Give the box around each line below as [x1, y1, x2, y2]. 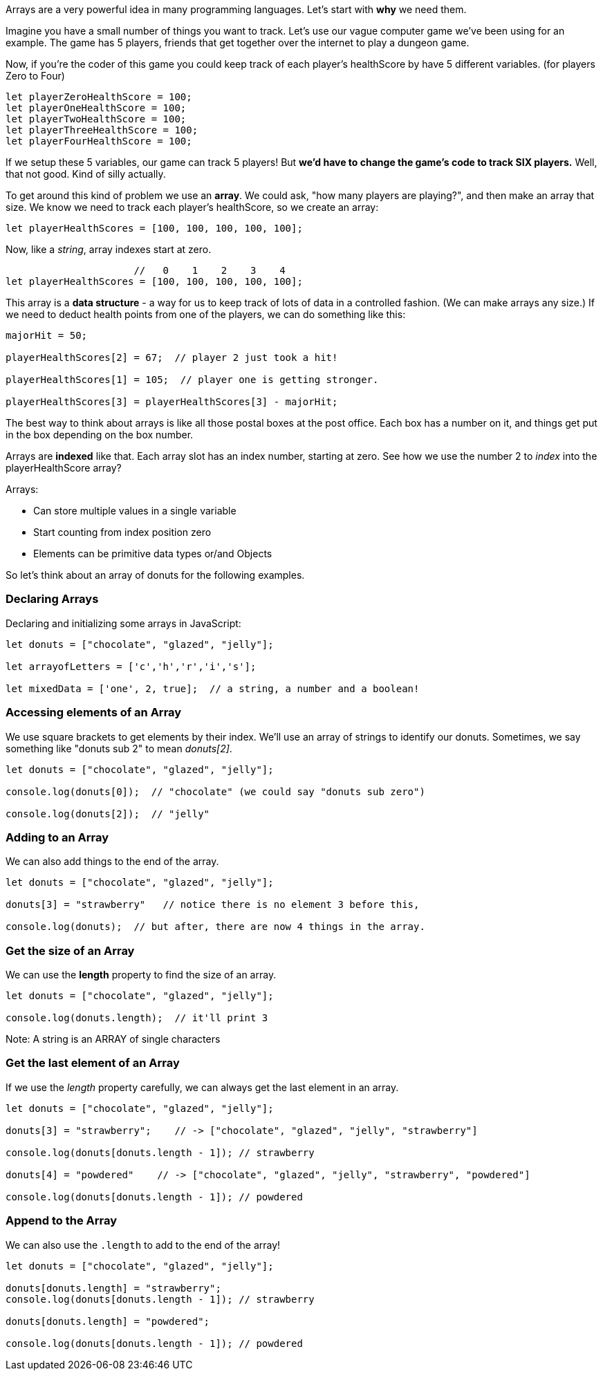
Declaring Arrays [6, 592, 99, 606]
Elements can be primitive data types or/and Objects [33, 548, 272, 559]
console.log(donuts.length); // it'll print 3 [6, 1012, 268, 1023]
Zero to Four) [6, 70, 65, 82]
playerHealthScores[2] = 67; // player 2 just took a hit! [6, 352, 338, 363]
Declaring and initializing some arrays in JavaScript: [6, 617, 241, 629]
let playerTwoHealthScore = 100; [6, 113, 187, 124]
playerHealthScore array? [6, 462, 122, 474]
